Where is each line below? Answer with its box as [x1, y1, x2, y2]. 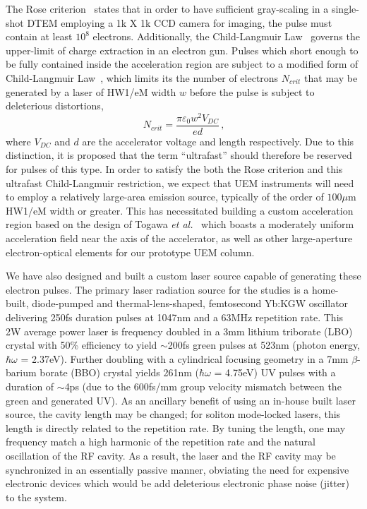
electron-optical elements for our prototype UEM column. [6, 244, 255, 259]
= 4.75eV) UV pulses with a [214, 365, 336, 380]
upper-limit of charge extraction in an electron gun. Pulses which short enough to [6, 42, 359, 57]
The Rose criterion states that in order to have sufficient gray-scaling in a [6, 1, 329, 16]
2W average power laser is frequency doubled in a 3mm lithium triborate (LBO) [6, 323, 353, 338]
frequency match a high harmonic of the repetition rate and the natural [6, 434, 315, 449]
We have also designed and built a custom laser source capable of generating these [6, 268, 361, 283]
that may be [304, 70, 358, 85]
